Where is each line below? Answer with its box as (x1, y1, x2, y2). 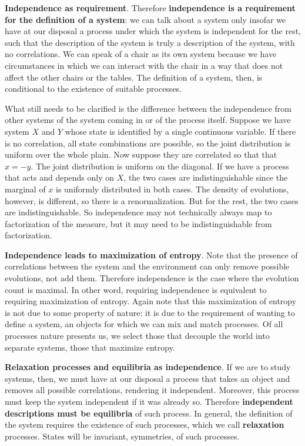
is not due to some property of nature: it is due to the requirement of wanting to (5, 306, 295, 318)
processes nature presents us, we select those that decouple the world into (5, 329, 270, 342)
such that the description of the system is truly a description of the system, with (5, 36, 295, 48)
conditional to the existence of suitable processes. (5, 82, 182, 95)
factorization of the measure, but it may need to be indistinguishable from (5, 217, 272, 229)
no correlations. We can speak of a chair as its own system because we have (5, 48, 277, 60)
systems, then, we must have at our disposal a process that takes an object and (5, 372, 290, 384)
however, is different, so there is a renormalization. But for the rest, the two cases (5, 194, 299, 207)
